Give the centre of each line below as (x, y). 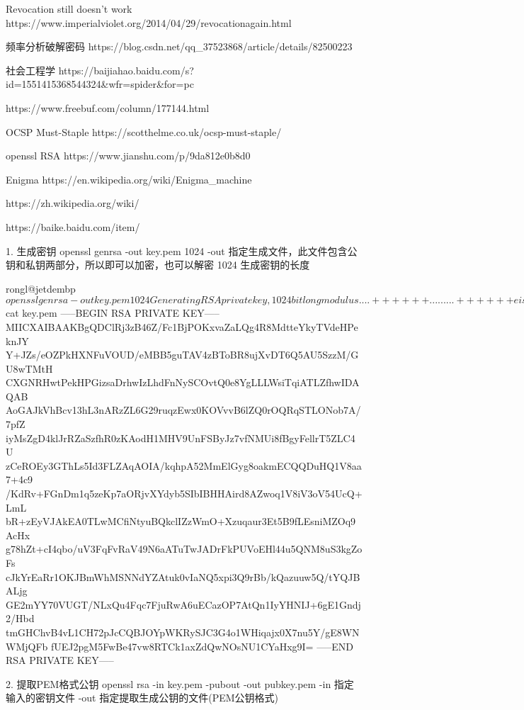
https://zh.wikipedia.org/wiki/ (73, 203)
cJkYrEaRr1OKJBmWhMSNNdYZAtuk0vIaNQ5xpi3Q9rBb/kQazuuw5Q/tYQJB (183, 576)
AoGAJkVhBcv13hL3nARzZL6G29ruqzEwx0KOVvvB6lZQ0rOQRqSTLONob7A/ (183, 410)
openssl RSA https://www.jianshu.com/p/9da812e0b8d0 (128, 156)
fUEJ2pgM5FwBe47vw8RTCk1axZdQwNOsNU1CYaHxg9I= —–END (202, 646)
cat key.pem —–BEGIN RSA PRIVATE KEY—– (113, 313)
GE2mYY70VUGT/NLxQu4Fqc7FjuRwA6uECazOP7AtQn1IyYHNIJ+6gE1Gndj (183, 604)
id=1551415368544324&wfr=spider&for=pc (100, 84)
